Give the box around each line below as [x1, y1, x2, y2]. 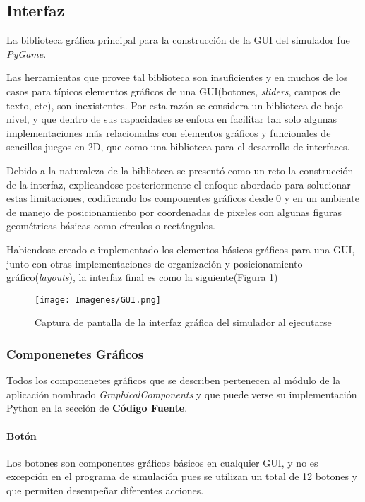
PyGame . [6, 46, 47, 61]
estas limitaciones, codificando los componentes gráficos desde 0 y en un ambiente [6, 191, 359, 205]
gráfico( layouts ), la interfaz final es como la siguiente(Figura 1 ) [6, 270, 278, 285]
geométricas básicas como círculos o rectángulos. [6, 218, 216, 233]
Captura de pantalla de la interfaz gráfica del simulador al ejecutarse [35, 315, 332, 330]
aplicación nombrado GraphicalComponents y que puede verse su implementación [6, 386, 357, 401]
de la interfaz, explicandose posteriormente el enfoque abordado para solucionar [6, 177, 351, 191]
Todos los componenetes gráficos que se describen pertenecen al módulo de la [6, 373, 341, 388]
